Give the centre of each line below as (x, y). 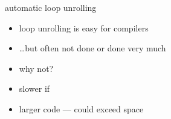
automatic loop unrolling (51, 7)
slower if (34, 88)
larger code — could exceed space (81, 108)
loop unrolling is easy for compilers (84, 27)
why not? (36, 68)
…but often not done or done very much (92, 48)
